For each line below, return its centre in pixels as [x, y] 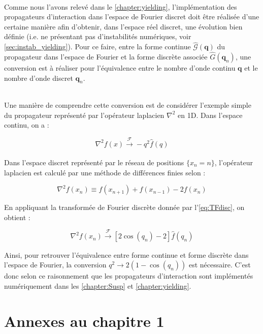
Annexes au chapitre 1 [84, 321]
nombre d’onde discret [39, 78]
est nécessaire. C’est [220, 265]
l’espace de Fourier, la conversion [55, 265]
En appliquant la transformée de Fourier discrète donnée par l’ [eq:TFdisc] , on [124, 207]
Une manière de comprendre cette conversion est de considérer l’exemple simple [128, 105]
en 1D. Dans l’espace [210, 115]
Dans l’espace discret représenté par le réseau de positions [94, 162]
